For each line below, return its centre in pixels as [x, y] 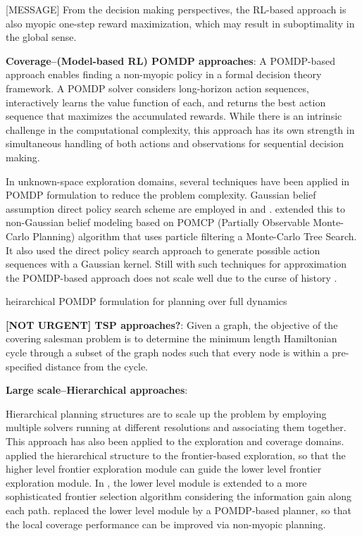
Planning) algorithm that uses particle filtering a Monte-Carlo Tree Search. [195, 236]
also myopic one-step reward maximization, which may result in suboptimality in [180, 23]
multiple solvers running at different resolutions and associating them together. [176, 427]
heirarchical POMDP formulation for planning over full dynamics [146, 301]
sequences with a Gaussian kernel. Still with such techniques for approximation [176, 264]
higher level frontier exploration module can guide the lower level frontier [164, 469]
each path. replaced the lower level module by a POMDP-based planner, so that [179, 510]
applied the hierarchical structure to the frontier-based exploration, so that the [176, 455]
